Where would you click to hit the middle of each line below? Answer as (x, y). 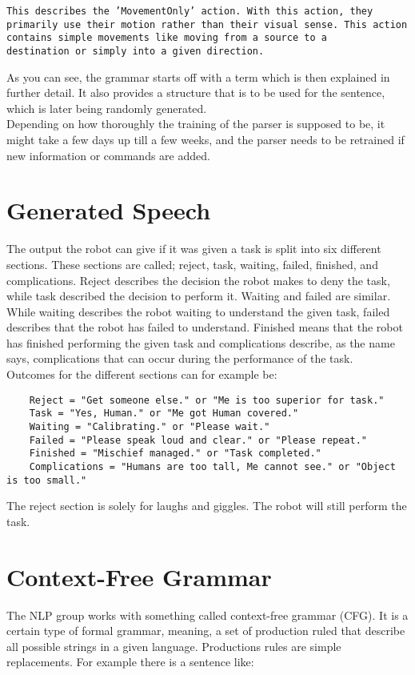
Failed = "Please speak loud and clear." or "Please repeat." (198, 440)
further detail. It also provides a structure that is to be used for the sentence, (196, 92)
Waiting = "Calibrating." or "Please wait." (150, 426)
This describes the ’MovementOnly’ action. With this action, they (190, 11)
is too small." (47, 480)
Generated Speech (109, 210)
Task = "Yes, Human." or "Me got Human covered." (164, 414)
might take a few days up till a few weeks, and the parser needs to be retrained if (206, 139)
